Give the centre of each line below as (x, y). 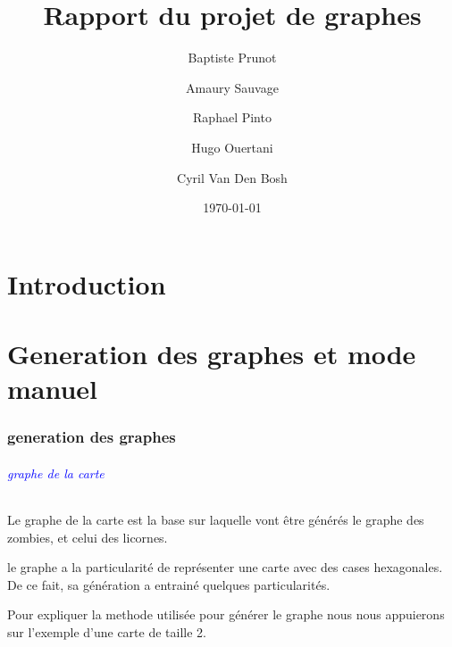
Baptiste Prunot (232, 58)
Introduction (87, 283)
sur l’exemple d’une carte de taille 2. (107, 632)
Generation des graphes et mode (212, 354)
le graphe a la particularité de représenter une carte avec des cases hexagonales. (225, 567)
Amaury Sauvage (232, 87)
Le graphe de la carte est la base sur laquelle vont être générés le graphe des (216, 520)
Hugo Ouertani (232, 147)
